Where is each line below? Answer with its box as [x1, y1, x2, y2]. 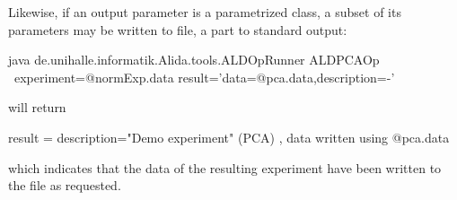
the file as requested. [8, 176, 121, 195]
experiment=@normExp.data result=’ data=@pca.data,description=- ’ [13, 67, 395, 86]
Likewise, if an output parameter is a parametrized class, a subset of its [8, 3, 401, 21]
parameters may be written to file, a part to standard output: [8, 20, 347, 39]
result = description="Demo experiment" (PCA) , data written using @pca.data [8, 127, 450, 146]
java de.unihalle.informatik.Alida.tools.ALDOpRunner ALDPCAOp [8, 50, 380, 69]
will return [8, 98, 66, 117]
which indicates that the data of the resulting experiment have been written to [8, 158, 442, 177]
